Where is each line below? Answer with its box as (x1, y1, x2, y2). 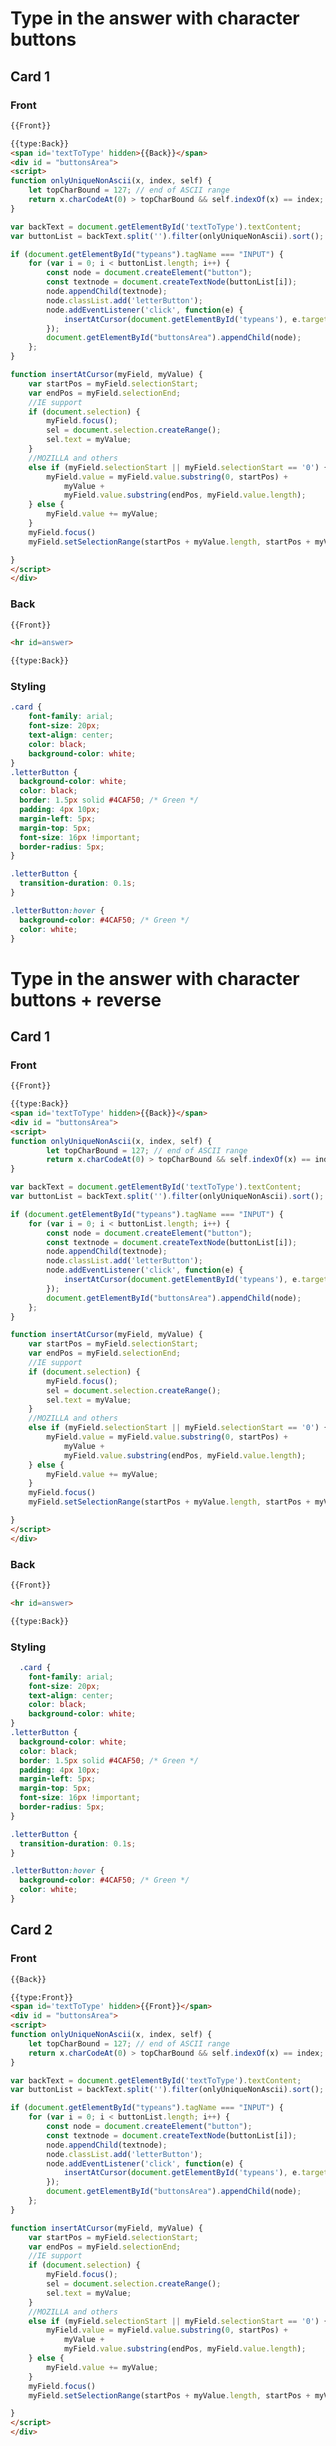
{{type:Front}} (10, 1992, 74, 2002)
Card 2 (10, 1922, 53, 1939)
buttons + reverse (10, 988, 162, 1011)
